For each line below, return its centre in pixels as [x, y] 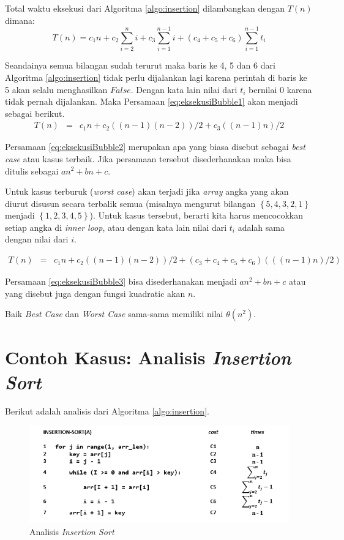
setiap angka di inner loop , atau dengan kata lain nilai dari [116, 227]
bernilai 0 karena [280, 89]
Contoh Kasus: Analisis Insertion [148, 358]
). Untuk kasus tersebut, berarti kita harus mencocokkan [196, 215]
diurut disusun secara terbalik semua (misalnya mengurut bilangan [130, 203]
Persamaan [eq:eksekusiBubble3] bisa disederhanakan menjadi [121, 281]
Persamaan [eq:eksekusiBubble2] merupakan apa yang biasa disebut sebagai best [155, 147]
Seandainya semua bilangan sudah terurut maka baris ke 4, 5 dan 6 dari [140, 65]
